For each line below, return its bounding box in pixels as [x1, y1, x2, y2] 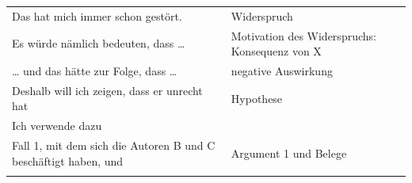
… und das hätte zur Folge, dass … [12, 63, 177, 79]
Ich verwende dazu [12, 117, 102, 134]
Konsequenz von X [231, 43, 322, 59]
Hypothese [231, 90, 283, 106]
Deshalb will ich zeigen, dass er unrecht [12, 82, 203, 98]
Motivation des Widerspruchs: [231, 27, 376, 44]
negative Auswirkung [231, 63, 333, 79]
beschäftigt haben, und [12, 152, 124, 169]
